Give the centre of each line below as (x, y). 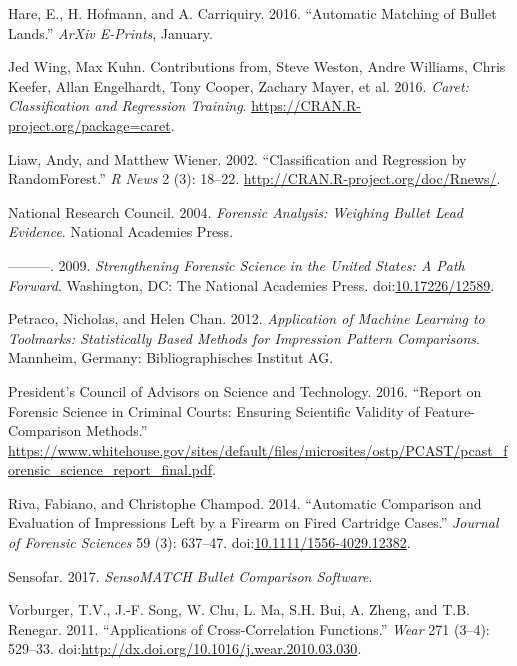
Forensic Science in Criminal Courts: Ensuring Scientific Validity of (214, 410)
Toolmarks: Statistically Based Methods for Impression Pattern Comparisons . (244, 337)
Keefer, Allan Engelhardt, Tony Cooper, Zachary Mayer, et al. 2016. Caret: (238, 85)
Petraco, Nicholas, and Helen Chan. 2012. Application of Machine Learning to (246, 318)
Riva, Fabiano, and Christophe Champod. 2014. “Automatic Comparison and (245, 502)
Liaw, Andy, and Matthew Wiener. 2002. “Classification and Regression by (237, 158)
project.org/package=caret (89, 124)
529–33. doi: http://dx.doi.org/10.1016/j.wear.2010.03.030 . (185, 648)
